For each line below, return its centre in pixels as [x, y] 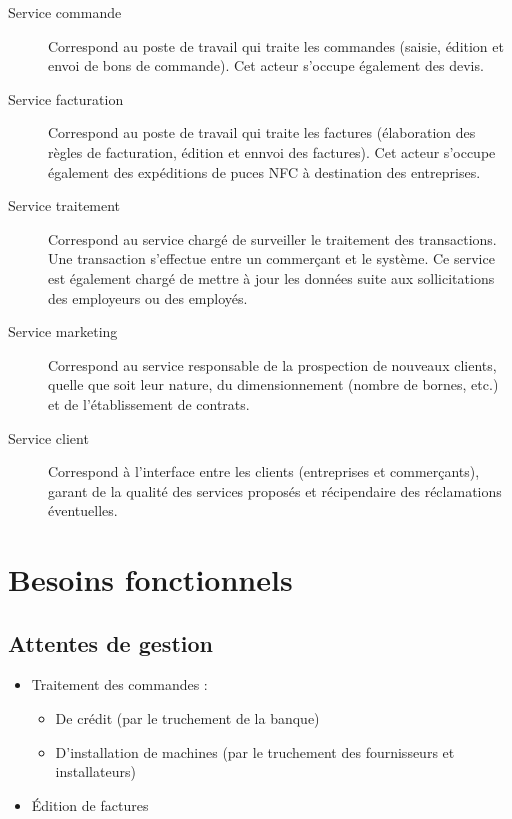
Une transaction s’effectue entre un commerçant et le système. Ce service [271, 258]
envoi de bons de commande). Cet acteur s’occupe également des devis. [266, 65]
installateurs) [95, 771]
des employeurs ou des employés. [148, 297]
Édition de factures [90, 804]
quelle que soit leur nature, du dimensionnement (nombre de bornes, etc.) [273, 384]
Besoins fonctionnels [150, 579]
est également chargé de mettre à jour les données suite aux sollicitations [271, 277]
